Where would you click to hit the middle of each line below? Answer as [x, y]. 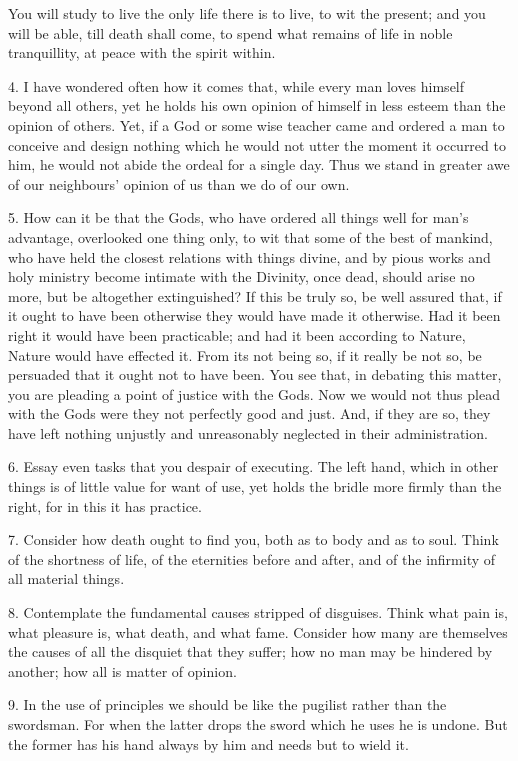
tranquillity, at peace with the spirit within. [142, 52]
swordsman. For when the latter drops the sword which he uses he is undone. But [258, 724]
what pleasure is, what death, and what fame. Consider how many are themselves [258, 631]
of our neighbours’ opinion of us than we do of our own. [179, 183]
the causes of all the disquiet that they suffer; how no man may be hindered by [250, 651]
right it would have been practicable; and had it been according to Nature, [237, 334]
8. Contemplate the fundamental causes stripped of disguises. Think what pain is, [258, 612]
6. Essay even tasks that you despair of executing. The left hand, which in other [253, 466]
